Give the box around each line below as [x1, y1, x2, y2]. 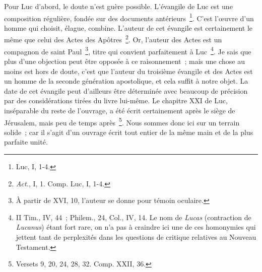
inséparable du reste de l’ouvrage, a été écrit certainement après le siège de [4, 105, 235, 115]
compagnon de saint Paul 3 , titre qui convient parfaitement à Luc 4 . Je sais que [4, 44, 251, 56]
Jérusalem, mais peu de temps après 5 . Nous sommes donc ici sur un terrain [4, 115, 240, 127]
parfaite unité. [4, 137, 48, 147]
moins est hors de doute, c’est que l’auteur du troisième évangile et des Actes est [4, 65, 253, 76]
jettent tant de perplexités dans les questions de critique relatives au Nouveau [16, 231, 256, 242]
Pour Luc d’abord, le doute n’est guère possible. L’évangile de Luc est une [4, 1, 233, 11]
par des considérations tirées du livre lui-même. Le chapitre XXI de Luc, [4, 95, 228, 106]
